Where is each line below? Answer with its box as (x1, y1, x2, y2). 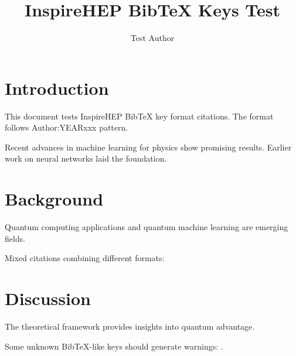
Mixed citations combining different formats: (5, 252, 165, 264)
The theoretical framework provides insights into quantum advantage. (5, 320, 255, 333)
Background (5, 187, 104, 211)
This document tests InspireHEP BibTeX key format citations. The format (5, 109, 274, 122)
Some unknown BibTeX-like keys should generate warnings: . (5, 340, 223, 352)
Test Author (130, 32, 175, 44)
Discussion (5, 286, 91, 310)
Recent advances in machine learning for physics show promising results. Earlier (5, 141, 292, 153)
